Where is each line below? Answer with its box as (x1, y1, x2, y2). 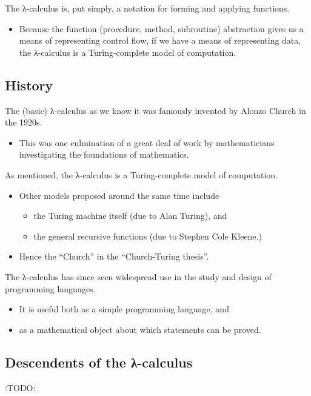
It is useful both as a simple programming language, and (19, 303, 229, 315)
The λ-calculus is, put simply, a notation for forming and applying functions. (5, 2, 290, 14)
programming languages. (5, 282, 96, 295)
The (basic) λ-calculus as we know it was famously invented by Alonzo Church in (5, 104, 306, 116)
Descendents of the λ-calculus (5, 352, 193, 371)
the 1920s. (5, 116, 42, 129)
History (5, 75, 53, 94)
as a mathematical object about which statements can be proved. (19, 323, 261, 335)
